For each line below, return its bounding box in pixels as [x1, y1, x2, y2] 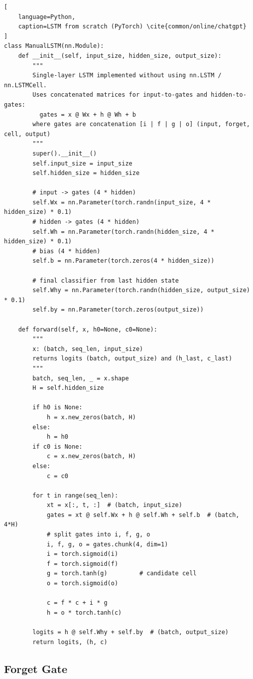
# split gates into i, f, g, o [46, 531, 150, 538]
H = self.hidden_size [32, 384, 104, 392]
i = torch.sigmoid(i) [46, 550, 119, 558]
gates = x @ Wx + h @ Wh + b [39, 111, 136, 118]
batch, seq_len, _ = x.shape [32, 374, 129, 382]
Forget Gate [4, 661, 67, 676]
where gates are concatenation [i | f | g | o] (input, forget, [32, 121, 250, 128]
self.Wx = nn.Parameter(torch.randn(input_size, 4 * [32, 198, 211, 206]
